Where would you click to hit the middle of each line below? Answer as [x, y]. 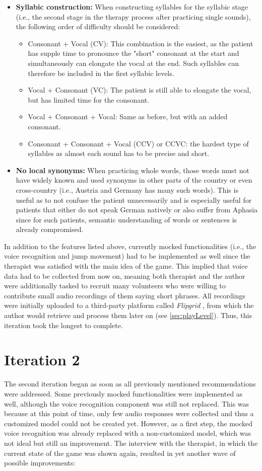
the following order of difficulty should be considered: [98, 26]
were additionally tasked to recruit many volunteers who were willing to [115, 286]
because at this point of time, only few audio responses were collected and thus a [129, 413]
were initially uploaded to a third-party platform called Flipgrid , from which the [129, 305]
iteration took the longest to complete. [63, 325]
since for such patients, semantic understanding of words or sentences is [126, 219]
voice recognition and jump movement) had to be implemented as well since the [127, 256]
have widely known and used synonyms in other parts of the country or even [134, 180]
